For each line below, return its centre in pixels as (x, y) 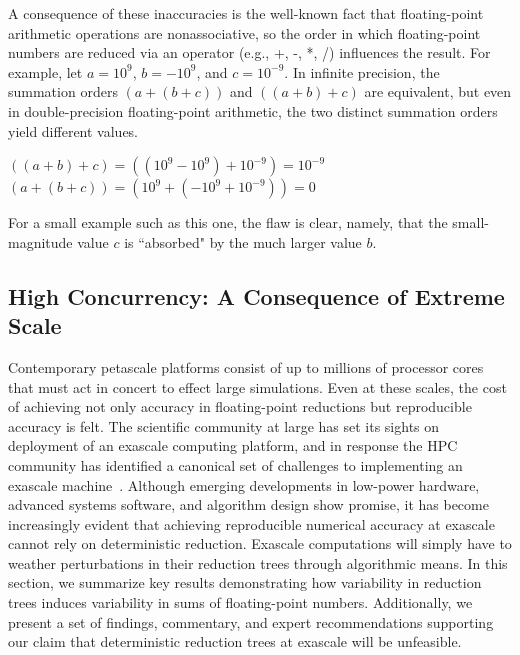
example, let (45, 71)
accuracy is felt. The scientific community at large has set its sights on (224, 425)
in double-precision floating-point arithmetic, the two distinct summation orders (253, 110)
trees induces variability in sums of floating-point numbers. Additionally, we (240, 602)
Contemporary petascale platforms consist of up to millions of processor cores (246, 366)
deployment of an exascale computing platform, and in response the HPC (233, 445)
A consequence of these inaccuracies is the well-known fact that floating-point (246, 13)
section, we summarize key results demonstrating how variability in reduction (245, 582)
